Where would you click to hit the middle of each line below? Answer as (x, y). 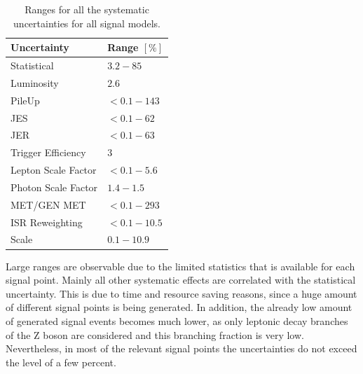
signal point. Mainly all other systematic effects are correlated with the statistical (181, 280)
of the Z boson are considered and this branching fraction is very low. (155, 334)
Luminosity (35, 82)
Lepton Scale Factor (54, 170)
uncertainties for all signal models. (87, 23)
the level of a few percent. (61, 362)
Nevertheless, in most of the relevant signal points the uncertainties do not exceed (181, 348)
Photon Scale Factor (54, 187)
